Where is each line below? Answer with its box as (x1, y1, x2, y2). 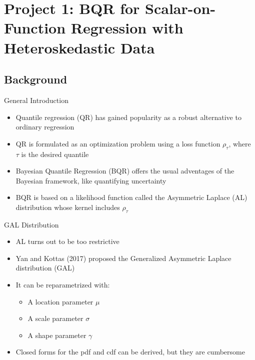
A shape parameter (27, 329, 86, 340)
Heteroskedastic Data (4, 37, 155, 57)
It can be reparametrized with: (15, 279, 110, 290)
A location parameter (27, 296, 93, 306)
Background (4, 71, 67, 87)
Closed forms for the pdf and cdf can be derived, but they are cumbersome (15, 346, 245, 357)
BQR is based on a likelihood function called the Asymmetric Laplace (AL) (15, 192, 247, 202)
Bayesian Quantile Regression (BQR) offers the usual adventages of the (15, 165, 234, 176)
